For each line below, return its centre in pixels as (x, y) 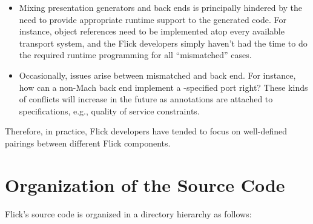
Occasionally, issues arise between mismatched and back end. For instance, (157, 75)
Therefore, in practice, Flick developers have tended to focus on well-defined (146, 131)
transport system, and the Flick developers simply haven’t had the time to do (163, 43)
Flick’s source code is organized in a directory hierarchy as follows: (128, 213)
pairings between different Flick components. (88, 143)
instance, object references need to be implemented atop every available (152, 31)
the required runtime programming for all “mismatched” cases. (135, 55)
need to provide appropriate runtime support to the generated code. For (153, 19)
